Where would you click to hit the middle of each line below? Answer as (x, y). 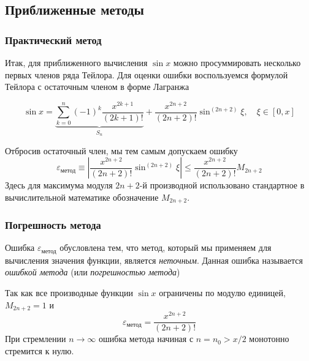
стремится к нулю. (40, 350)
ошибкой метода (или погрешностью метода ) (93, 272)
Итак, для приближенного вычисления (76, 62)
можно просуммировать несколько (237, 62)
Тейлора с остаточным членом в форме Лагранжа (97, 87)
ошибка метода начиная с (146, 339)
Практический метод (53, 39)
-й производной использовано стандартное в (222, 185)
